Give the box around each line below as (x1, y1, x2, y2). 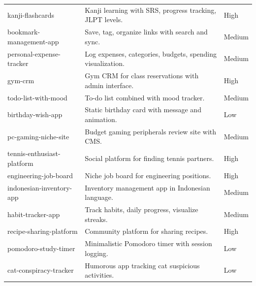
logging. (85, 248, 108, 258)
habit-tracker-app (7, 209, 60, 219)
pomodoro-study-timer (7, 243, 75, 254)
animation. (85, 114, 117, 124)
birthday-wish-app (7, 109, 63, 120)
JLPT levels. (85, 14, 123, 25)
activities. (85, 270, 114, 280)
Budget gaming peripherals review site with (85, 126, 217, 136)
